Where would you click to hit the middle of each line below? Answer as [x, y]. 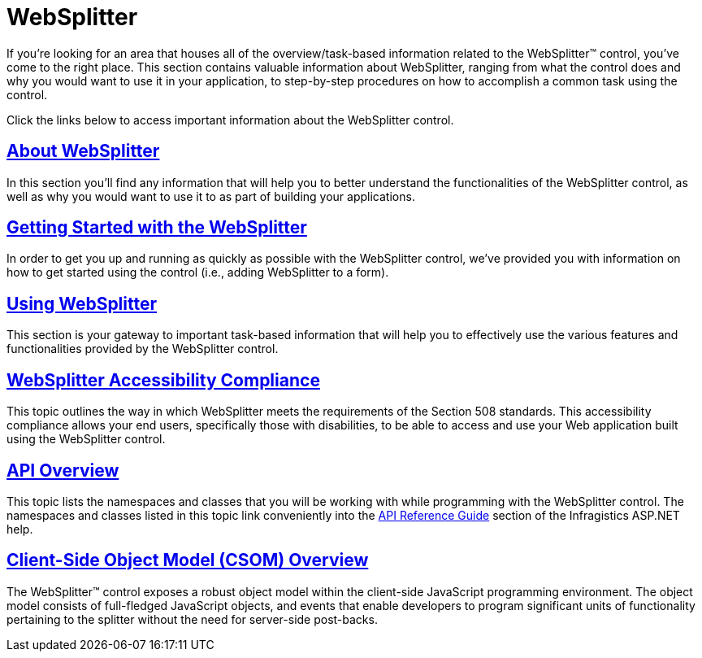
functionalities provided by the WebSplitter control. [143, 349]
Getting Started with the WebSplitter [157, 228]
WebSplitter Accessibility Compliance [163, 380]
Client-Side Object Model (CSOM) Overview [188, 560]
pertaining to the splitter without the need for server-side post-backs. [192, 619]
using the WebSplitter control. [86, 439]
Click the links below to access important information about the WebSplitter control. [230, 120]
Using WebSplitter [82, 303]
